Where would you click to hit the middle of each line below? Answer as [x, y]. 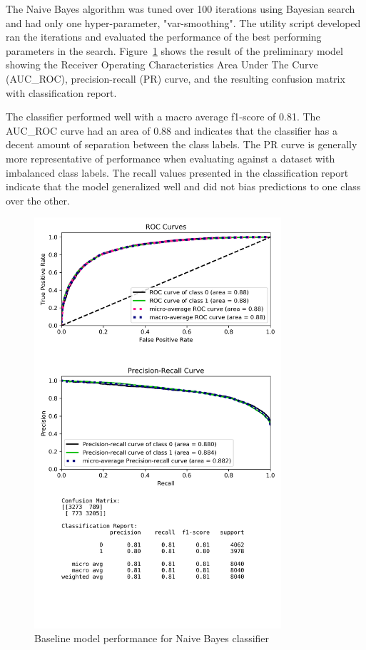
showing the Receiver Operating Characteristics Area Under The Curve [162, 65]
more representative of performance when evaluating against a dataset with [171, 158]
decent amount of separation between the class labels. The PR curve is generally [182, 144]
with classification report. [61, 92]
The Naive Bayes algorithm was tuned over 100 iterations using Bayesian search [181, 9]
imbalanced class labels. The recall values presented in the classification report [177, 172]
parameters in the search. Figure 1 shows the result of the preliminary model [174, 50]
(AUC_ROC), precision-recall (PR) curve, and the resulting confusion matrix [176, 78]
